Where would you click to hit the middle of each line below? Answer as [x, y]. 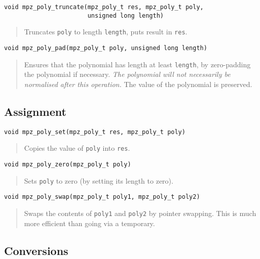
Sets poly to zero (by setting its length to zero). [99, 180]
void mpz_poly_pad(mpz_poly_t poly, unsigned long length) [106, 48]
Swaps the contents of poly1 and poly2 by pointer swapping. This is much [140, 213]
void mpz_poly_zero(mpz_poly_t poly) [68, 164]
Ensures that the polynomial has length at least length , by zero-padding [137, 64]
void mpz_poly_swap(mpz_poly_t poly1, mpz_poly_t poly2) [102, 197]
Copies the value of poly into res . [77, 148]
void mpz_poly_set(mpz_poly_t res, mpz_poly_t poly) [95, 132]
